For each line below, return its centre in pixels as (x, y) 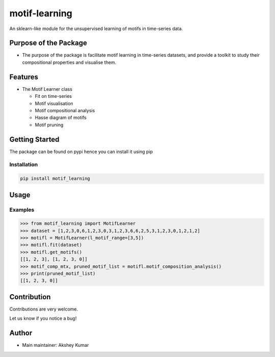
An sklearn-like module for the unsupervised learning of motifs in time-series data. (96, 29)
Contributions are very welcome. (44, 309)
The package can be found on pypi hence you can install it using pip (81, 151)
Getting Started (34, 139)
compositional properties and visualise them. (69, 62)
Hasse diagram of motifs (61, 118)
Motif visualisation (54, 103)
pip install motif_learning (55, 179)
